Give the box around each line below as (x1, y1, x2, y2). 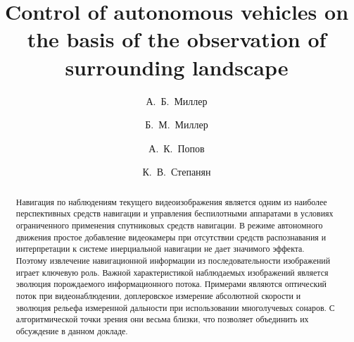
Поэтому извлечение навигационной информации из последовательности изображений (15, 254, 331, 266)
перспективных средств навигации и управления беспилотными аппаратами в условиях (15, 207, 334, 219)
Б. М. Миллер (145, 117, 208, 132)
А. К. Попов (148, 140, 205, 155)
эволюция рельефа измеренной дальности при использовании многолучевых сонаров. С (15, 301, 335, 313)
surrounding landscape (65, 52, 289, 81)
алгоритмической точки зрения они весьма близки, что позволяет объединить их (15, 313, 309, 325)
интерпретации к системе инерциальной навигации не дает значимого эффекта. (15, 243, 305, 255)
